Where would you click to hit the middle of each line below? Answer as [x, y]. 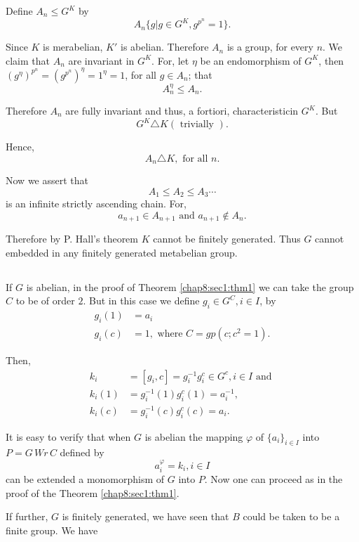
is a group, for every [270, 47]
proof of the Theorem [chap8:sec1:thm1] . [93, 492]
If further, [27, 516]
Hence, [20, 147]
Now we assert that [47, 180]
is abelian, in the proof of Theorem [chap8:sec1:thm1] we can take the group [190, 286]
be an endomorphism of [251, 60]
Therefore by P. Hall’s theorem [72, 239]
